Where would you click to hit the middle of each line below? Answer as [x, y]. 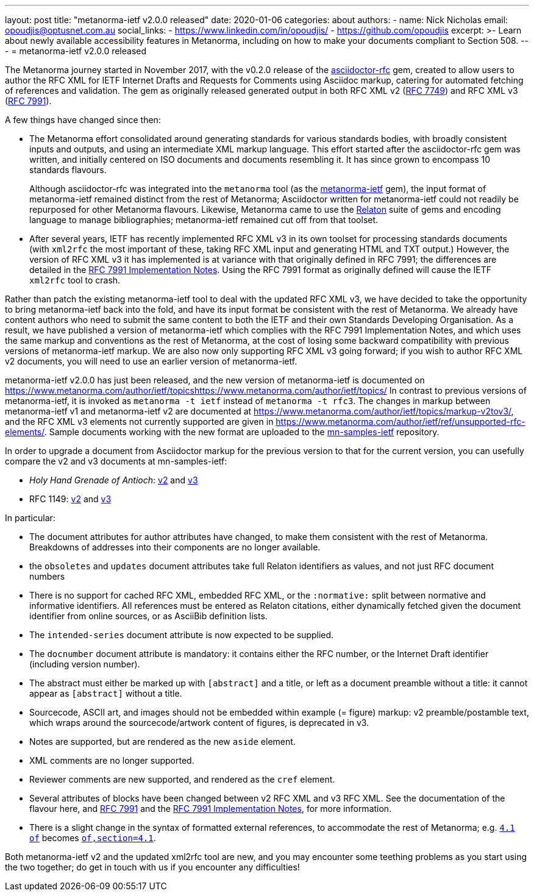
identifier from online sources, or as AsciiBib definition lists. [148, 616]
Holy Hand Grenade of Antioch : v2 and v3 [114, 480]
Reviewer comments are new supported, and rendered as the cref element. [182, 779]
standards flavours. [68, 170]
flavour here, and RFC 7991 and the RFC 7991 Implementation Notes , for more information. [211, 809]
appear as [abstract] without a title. [106, 693]
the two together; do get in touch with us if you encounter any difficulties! [152, 867]
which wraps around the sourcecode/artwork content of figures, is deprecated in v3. [199, 723]
